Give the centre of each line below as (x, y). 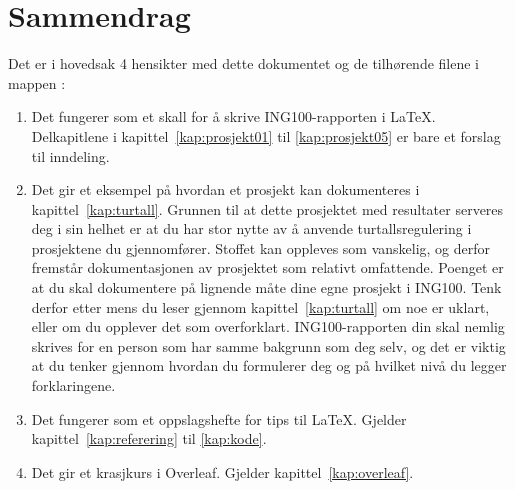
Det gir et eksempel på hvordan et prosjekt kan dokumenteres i (225, 189)
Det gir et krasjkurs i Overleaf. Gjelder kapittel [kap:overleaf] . (222, 471)
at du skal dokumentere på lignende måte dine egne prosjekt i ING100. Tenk (266, 287)
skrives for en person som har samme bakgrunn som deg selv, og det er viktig (268, 345)
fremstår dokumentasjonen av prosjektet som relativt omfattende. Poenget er (267, 267)
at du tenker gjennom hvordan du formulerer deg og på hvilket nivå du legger (269, 365)
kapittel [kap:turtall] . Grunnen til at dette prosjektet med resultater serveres (267, 208)
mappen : (37, 82)
